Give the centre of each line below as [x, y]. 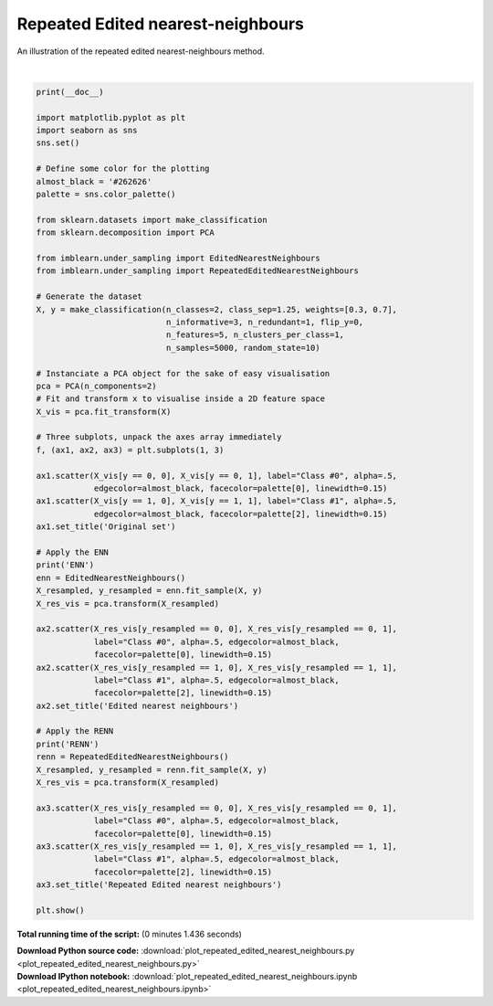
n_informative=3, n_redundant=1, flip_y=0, [265, 322]
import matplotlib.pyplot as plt [111, 117]
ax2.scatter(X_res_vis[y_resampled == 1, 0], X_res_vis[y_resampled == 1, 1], [216, 667]
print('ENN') [65, 565]
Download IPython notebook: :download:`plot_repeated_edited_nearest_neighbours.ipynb [187, 977]
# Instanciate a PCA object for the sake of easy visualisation [183, 373]
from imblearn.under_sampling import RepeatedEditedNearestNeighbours [198, 271]
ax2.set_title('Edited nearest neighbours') [137, 705]
